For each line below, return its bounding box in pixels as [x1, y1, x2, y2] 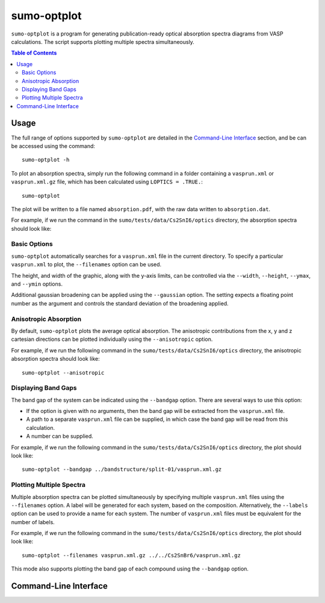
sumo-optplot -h [22, 156, 70, 164]
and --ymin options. [11, 280, 63, 288]
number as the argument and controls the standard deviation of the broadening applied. [11, 299, 229, 307]
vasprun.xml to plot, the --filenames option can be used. [11, 261, 162, 268]
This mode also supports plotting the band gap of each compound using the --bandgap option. [11, 565, 249, 572]
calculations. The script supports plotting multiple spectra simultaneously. [11, 38, 195, 45]
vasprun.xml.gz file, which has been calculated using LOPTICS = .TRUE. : [11, 178, 203, 186]
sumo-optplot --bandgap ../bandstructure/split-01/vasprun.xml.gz [22, 466, 222, 473]
